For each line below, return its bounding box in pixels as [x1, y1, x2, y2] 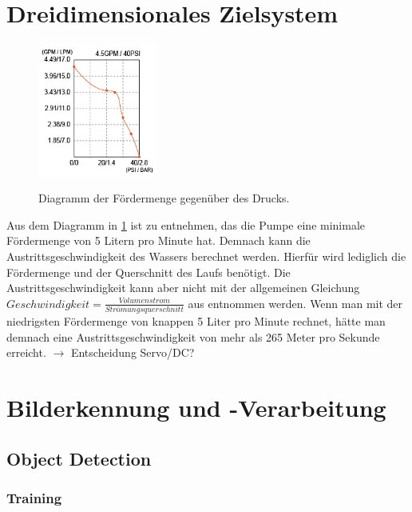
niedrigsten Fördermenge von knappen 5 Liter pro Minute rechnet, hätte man [6, 313, 386, 330]
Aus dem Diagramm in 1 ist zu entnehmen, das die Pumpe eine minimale [6, 216, 366, 233]
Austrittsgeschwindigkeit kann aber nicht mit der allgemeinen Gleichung [6, 279, 360, 296]
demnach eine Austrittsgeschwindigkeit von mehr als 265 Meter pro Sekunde [6, 328, 380, 345]
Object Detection [6, 446, 152, 470]
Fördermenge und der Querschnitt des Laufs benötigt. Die [6, 263, 291, 280]
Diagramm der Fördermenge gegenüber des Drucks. [38, 190, 290, 206]
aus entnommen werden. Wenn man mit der [188, 294, 403, 311]
